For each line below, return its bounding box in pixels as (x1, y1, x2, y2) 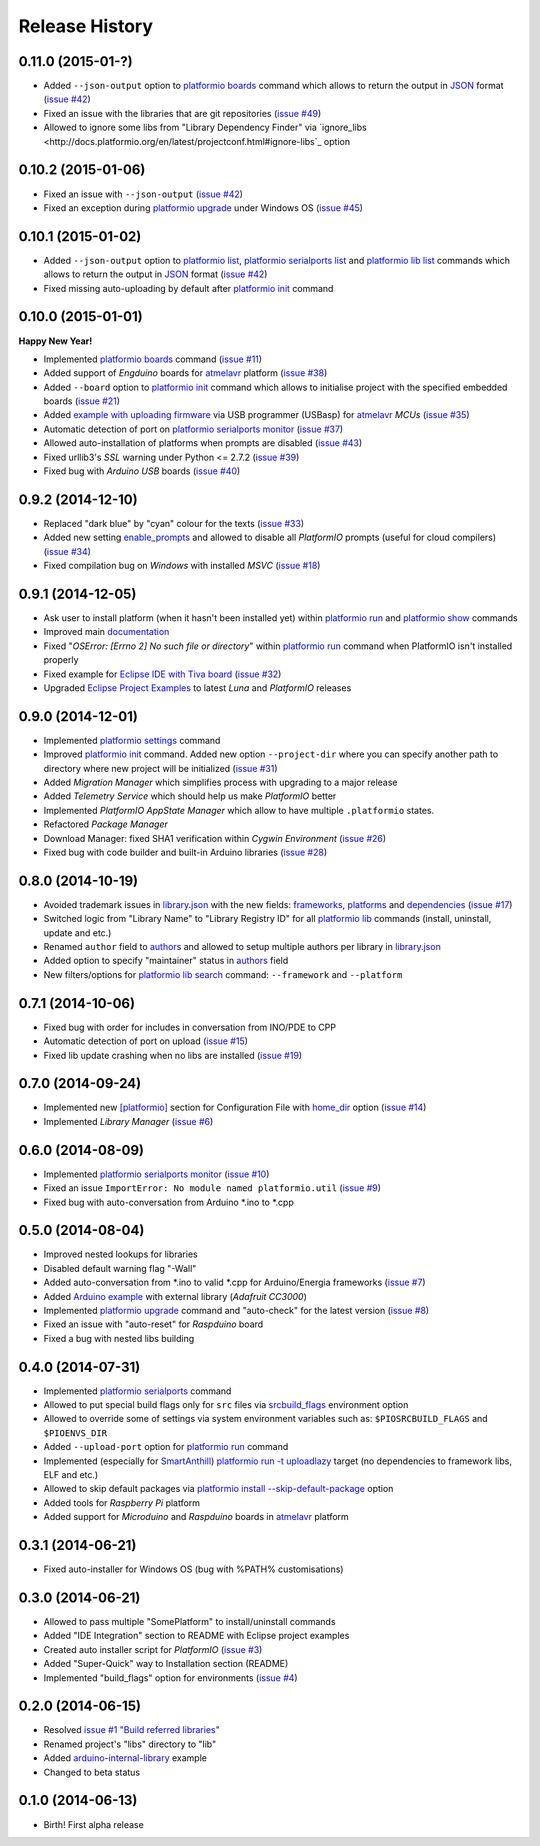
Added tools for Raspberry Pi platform (43, 1496, 200, 1509)
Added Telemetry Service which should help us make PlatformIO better (43, 790, 337, 802)
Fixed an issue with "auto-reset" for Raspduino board (43, 1318, 264, 1330)
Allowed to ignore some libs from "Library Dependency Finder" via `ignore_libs (43, 121, 367, 134)
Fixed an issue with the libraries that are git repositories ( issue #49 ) (43, 107, 322, 119)
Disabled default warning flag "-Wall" (43, 1262, 197, 1274)
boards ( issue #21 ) (43, 395, 120, 407)
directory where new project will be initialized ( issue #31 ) (43, 762, 279, 774)
